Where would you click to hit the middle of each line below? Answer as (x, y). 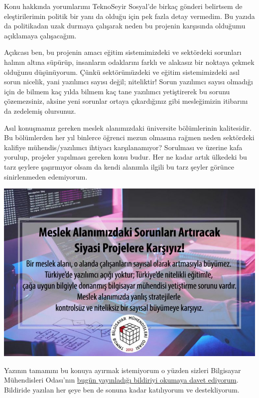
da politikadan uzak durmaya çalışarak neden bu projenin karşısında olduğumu (125, 26)
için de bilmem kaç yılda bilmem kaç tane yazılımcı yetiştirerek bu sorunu (117, 91)
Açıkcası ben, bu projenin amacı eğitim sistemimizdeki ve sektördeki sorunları (123, 52)
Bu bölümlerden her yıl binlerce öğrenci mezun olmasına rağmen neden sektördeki (129, 137)
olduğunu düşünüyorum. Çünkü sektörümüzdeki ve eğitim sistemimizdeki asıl (122, 72)
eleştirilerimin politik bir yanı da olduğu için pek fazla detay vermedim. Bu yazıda (129, 16)
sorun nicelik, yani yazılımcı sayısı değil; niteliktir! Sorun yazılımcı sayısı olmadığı (129, 82)
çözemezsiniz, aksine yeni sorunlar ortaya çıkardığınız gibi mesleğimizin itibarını (126, 101)
